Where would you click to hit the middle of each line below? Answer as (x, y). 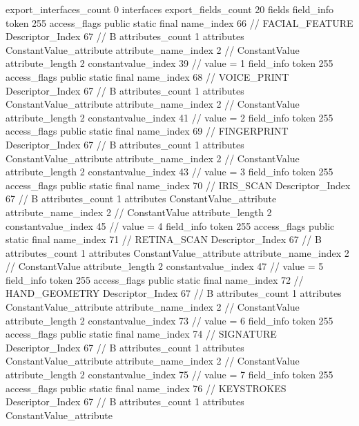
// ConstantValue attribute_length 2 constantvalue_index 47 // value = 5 (165, 266)
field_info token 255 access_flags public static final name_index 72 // (155, 279)
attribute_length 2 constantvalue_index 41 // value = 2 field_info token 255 (169, 117)
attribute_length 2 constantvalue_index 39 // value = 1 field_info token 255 (169, 63)
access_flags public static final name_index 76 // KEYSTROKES (146, 388)
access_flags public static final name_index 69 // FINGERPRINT (147, 131)
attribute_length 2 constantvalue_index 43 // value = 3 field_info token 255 (169, 172)
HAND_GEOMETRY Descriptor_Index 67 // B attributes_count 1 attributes (174, 293)
